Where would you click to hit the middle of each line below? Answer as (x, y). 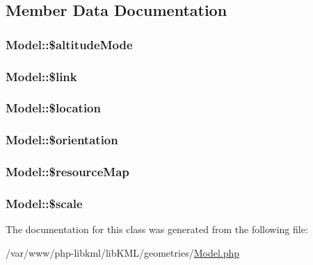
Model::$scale (44, 203)
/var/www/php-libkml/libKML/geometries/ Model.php (123, 252)
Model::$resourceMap (67, 172)
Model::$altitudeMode (69, 44)
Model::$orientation (62, 140)
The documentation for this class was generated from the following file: (157, 229)
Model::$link (41, 76)
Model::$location (53, 108)
